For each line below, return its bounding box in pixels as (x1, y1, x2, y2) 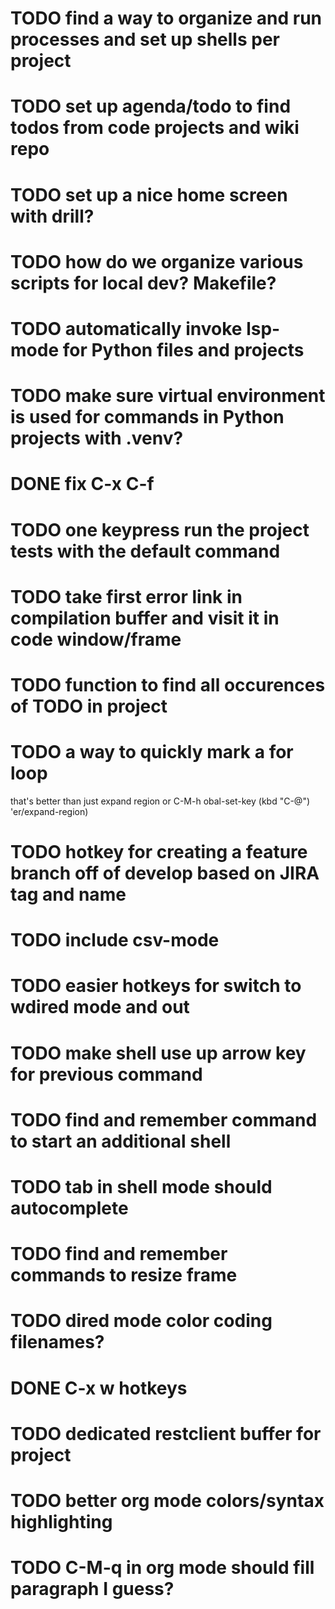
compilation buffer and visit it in (10, 607, 280, 629)
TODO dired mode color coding (10, 1310, 273, 1332)
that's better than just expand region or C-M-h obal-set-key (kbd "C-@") (10, 795, 311, 807)
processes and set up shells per (10, 28, 280, 51)
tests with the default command (10, 540, 281, 562)
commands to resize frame (10, 1264, 238, 1287)
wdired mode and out (10, 996, 190, 1019)
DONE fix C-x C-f (10, 473, 155, 496)
